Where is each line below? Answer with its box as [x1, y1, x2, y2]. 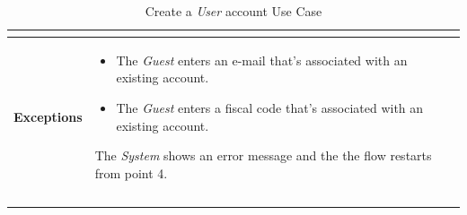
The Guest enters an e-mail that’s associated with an [116, 50, 408, 69]
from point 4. [94, 163, 168, 182]
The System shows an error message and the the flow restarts [94, 146, 432, 165]
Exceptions [13, 107, 83, 125]
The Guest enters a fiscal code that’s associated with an [116, 99, 424, 117]
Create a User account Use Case [145, 2, 322, 20]
